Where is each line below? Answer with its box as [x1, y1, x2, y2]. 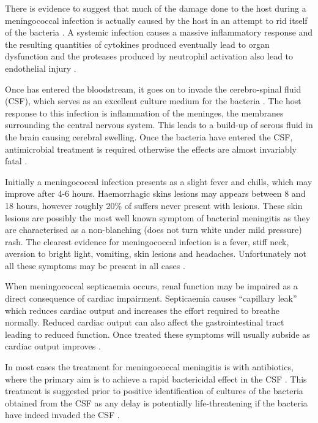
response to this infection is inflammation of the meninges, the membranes [5, 106, 284, 119]
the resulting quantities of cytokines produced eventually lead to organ [5, 37, 270, 50]
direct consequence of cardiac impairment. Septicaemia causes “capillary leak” [5, 292, 297, 305]
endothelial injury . [5, 61, 76, 74]
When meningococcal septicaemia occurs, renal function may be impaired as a [5, 280, 298, 292]
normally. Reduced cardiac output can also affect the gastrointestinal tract [5, 316, 284, 329]
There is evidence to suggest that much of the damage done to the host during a [5, 2, 306, 14]
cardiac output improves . [5, 340, 101, 352]
